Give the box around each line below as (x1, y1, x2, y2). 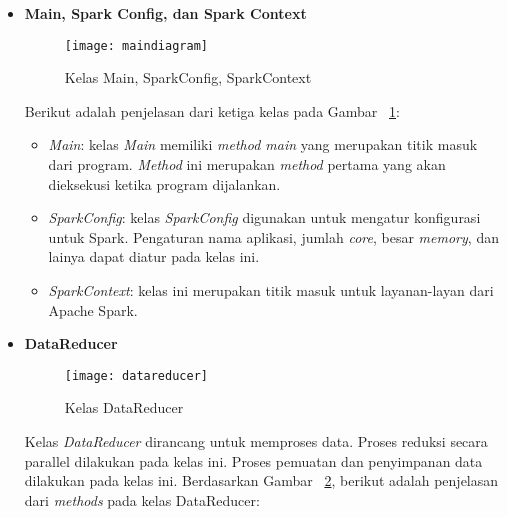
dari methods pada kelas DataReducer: (24, 489, 260, 510)
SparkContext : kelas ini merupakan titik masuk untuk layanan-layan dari (48, 280, 494, 300)
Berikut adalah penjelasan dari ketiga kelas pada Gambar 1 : (24, 100, 400, 121)
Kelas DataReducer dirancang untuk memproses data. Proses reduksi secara (24, 431, 488, 452)
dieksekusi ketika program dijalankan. (48, 173, 281, 194)
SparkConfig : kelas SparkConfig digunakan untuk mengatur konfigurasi (48, 207, 481, 228)
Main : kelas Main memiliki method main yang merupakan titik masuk (48, 134, 478, 155)
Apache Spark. (48, 299, 138, 320)
